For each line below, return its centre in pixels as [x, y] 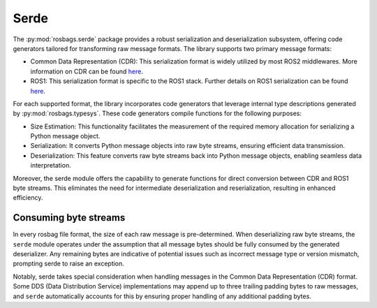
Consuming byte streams [69, 218]
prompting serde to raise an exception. [69, 264]
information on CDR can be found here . [87, 71]
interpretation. [51, 166]
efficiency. [28, 198]
